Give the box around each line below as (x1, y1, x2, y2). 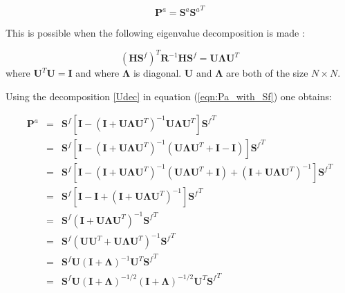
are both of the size (226, 66, 308, 80)
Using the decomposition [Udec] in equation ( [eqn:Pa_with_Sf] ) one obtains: (6, 88, 332, 103)
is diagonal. (133, 66, 182, 80)
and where (75, 66, 120, 80)
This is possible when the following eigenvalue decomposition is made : (6, 26, 305, 39)
